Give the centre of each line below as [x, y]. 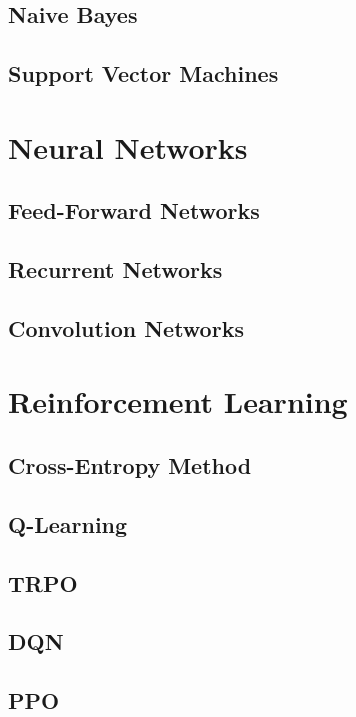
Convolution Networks [126, 327]
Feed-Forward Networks [134, 210]
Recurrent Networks [115, 269]
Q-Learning [68, 523]
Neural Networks [128, 146]
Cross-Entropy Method [130, 465]
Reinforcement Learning [178, 401]
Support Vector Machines [143, 73]
